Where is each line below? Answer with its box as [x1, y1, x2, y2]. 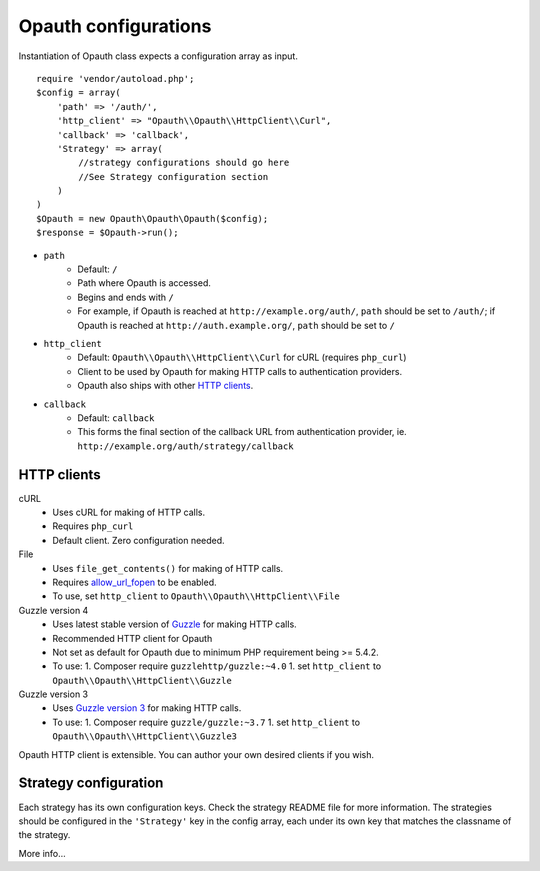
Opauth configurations [18, 15, 212, 37]
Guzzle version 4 [18, 604, 89, 616]
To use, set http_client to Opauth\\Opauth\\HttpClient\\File [52, 590, 340, 602]
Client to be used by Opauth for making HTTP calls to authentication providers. [77, 365, 403, 377]
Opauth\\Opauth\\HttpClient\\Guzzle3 [52, 731, 238, 742]
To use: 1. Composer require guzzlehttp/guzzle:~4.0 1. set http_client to [52, 660, 382, 672]
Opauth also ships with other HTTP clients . [77, 380, 254, 392]
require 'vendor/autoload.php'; [36, 73, 195, 84]
